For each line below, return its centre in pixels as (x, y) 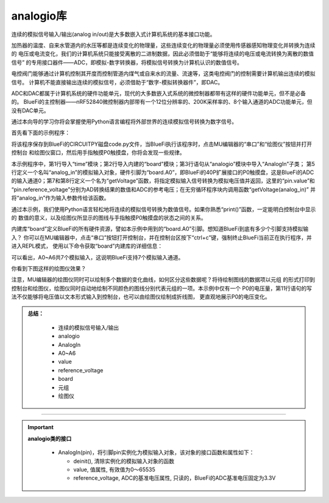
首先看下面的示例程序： (41, 133)
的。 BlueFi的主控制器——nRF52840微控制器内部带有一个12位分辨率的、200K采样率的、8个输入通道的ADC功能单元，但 (162, 102)
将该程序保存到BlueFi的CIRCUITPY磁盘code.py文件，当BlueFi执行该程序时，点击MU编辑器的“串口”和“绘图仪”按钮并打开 (162, 144)
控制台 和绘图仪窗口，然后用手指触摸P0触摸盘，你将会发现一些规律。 (98, 153)
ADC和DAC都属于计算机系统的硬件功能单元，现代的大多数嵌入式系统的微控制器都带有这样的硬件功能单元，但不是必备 (159, 93)
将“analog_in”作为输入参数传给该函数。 (60, 198)
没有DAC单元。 (30, 110)
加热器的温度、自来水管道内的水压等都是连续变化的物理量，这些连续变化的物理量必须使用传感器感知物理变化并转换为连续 (163, 45)
